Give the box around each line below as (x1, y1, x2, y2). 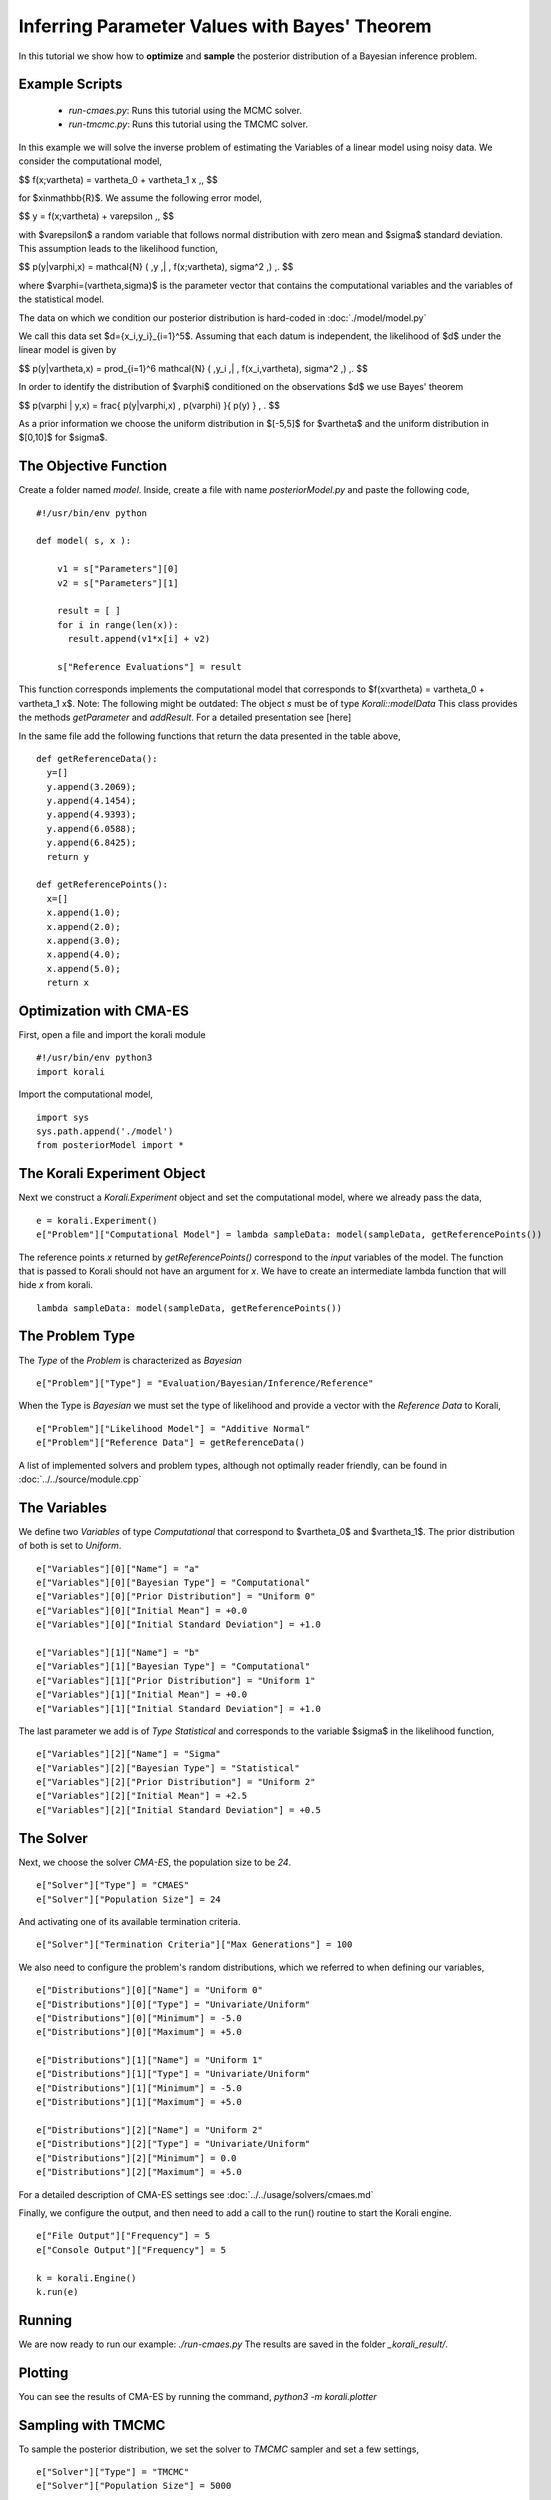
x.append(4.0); (46, 949, 121, 960)
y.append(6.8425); (46, 837, 137, 849)
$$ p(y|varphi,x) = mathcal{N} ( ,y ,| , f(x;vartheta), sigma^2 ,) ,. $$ (18, 261, 294, 273)
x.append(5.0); (46, 963, 121, 974)
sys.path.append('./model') (36, 1126, 174, 1137)
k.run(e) (36, 2286, 79, 2297)
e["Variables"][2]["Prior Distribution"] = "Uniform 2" (36, 1776, 316, 1788)
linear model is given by (18, 344, 117, 356)
